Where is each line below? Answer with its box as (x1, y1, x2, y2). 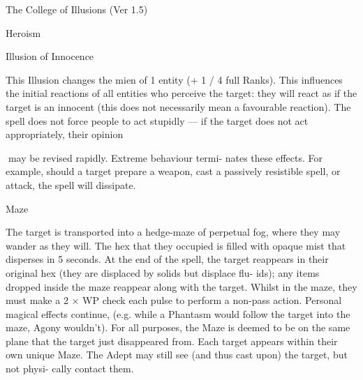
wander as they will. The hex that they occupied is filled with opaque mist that (6, 238, 346, 252)
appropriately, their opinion (6, 127, 124, 142)
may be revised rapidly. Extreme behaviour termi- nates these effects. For (8, 150, 323, 165)
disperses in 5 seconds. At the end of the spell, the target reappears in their (6, 252, 329, 266)
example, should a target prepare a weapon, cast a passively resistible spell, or (6, 164, 341, 178)
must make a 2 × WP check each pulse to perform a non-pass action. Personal (6, 293, 342, 307)
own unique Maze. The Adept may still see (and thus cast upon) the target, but (6, 347, 348, 362)
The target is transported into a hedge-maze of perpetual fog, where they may (6, 225, 341, 239)
